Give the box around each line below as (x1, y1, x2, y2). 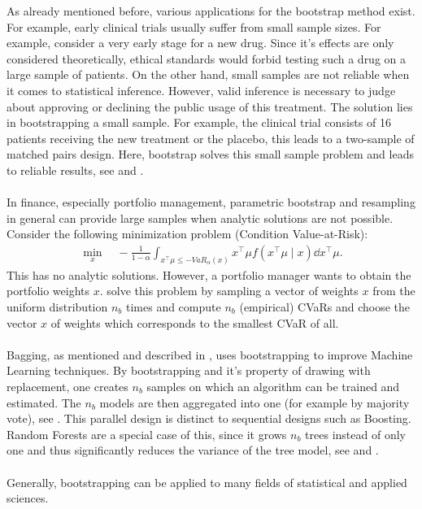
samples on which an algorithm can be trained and (146, 377, 400, 394)
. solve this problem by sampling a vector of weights (99, 282, 359, 299)
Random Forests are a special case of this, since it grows (7, 425, 287, 442)
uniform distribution (7, 298, 108, 315)
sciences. (7, 489, 49, 507)
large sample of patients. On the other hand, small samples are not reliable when (7, 66, 410, 83)
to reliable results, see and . (7, 161, 144, 178)
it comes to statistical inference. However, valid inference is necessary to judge (7, 81, 396, 98)
